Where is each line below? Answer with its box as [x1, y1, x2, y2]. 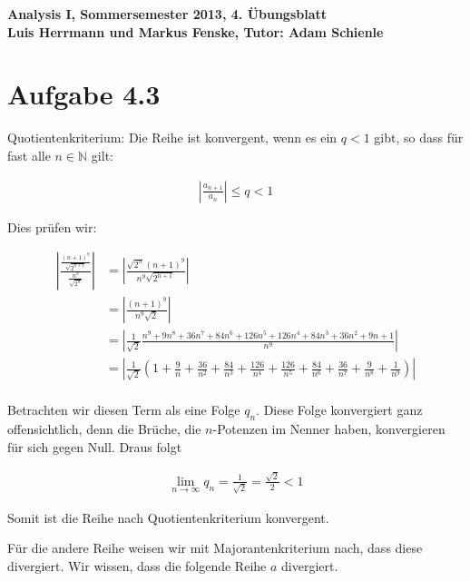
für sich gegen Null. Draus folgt [7, 437, 182, 456]
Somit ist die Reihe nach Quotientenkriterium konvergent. [7, 507, 329, 527]
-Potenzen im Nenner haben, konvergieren [212, 419, 446, 438]
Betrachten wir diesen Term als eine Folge [7, 400, 240, 419]
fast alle [7, 145, 51, 164]
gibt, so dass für [374, 128, 464, 147]
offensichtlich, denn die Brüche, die [7, 419, 201, 438]
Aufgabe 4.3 [7, 75, 161, 113]
